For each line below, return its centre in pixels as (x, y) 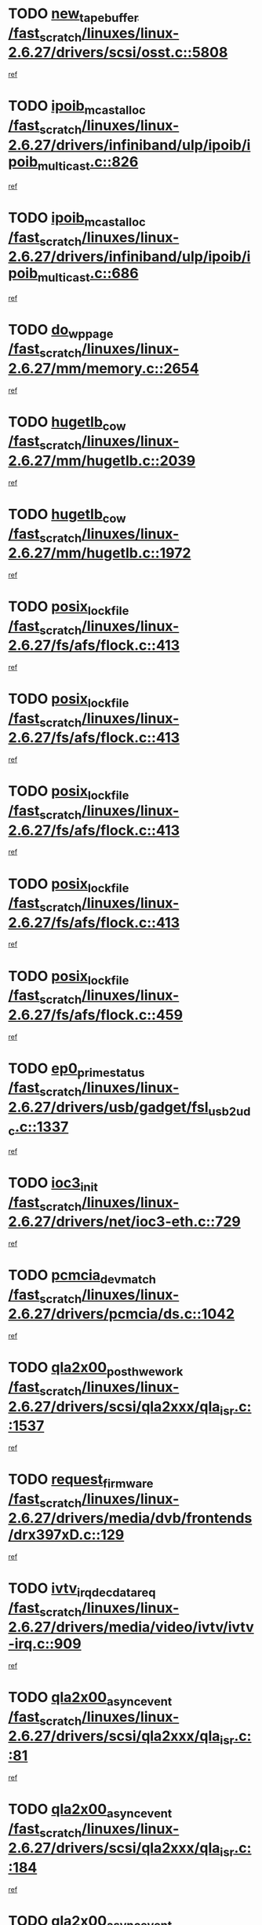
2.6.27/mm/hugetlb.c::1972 (100, 553)
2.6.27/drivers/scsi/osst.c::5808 (118, 53)
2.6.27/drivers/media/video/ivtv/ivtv (131, 1627)
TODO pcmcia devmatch (82, 1276)
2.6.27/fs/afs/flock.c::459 (95, 1015)
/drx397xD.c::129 (66, 1535)
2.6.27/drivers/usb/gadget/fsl (108, 1107)
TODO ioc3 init (53, 1184)
